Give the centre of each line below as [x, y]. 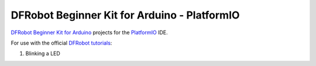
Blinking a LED [43, 54]
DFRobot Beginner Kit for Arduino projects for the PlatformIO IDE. [89, 32]
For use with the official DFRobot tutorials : [61, 43]
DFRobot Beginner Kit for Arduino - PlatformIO [125, 15]
